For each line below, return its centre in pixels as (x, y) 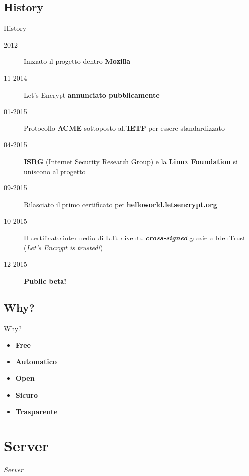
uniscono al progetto (55, 171)
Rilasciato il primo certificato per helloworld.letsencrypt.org (121, 204)
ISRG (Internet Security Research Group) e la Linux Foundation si (131, 161)
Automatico (36, 361)
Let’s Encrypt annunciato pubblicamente (92, 94)
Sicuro (27, 394)
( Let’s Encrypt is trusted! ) (63, 247)
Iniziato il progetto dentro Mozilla (77, 61)
